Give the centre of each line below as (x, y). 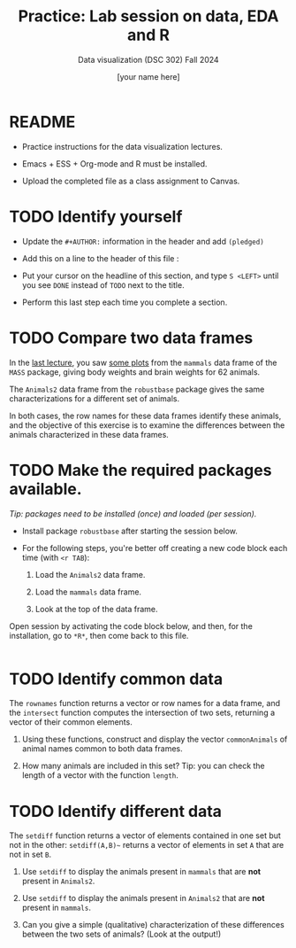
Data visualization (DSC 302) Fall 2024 (148, 59)
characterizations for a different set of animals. (94, 398)
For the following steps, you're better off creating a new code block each (155, 548)
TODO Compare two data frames (131, 338)
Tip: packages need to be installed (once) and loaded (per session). (133, 513)
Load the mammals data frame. (88, 592)
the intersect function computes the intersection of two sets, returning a (142, 713)
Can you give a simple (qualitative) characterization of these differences (153, 925)
